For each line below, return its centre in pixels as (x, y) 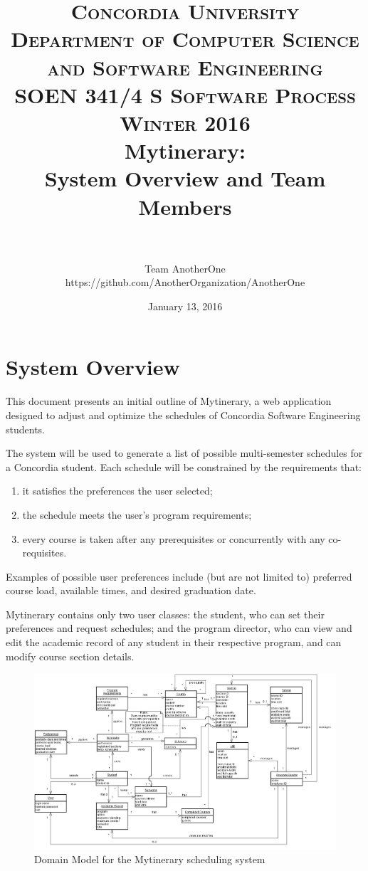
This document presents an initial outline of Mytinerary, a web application (169, 401)
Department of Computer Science (185, 39)
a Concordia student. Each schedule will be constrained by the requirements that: (184, 466)
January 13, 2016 (185, 306)
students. (25, 429)
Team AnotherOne (185, 268)
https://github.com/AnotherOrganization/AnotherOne (185, 282)
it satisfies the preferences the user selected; (117, 491)
